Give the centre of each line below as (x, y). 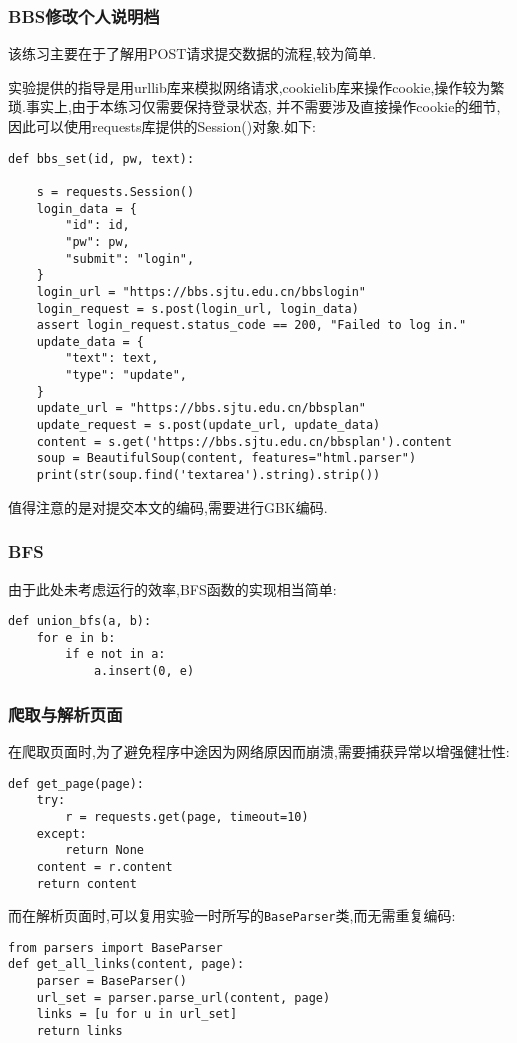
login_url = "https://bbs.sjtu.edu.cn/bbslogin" (201, 291)
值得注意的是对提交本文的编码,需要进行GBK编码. (168, 506)
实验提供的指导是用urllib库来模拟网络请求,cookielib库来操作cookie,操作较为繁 (256, 86)
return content (86, 883)
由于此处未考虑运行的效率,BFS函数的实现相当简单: (172, 588)
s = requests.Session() (115, 191)
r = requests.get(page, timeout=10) (187, 816)
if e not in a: (115, 654)
